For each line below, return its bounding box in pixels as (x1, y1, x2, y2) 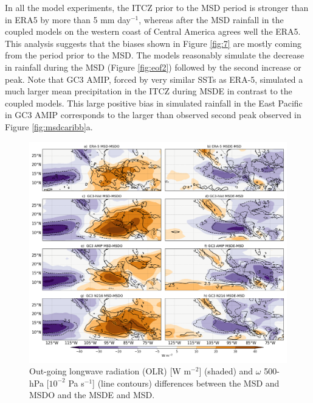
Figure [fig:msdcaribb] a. (5, 120, 93, 133)
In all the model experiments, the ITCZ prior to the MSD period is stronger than (5, 1, 309, 13)
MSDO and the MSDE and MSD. (29, 388, 155, 401)
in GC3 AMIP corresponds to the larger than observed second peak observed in (5, 108, 301, 121)
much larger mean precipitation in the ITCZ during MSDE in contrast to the (5, 85, 292, 97)
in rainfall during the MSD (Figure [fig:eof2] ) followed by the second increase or (5, 60, 301, 73)
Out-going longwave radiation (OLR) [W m (29, 365, 191, 377)
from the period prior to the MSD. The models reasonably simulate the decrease (5, 49, 304, 61)
